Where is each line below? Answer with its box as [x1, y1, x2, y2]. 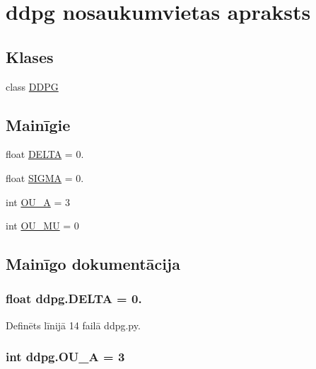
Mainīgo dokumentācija [6, 253, 180, 275]
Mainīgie [6, 113, 71, 135]
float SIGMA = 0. [6, 170, 84, 185]
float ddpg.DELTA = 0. [6, 290, 142, 307]
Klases [6, 45, 54, 67]
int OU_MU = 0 [6, 218, 79, 233]
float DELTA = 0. [6, 147, 84, 161]
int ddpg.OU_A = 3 [6, 348, 125, 365]
